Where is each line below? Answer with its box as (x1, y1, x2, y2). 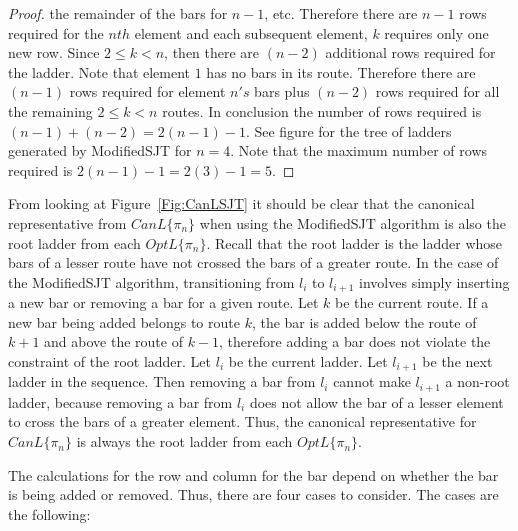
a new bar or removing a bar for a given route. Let (8, 292, 319, 313)
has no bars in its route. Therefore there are (206, 61, 476, 82)
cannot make (333, 371, 411, 392)
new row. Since (8, 42, 100, 63)
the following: (8, 503, 91, 524)
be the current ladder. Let (228, 350, 388, 371)
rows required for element (69, 81, 226, 102)
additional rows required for (325, 42, 496, 63)
